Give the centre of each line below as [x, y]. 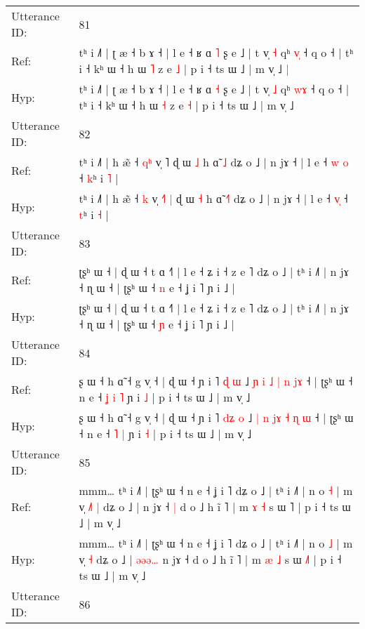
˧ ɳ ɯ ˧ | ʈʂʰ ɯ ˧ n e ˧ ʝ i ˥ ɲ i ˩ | [157, 287]
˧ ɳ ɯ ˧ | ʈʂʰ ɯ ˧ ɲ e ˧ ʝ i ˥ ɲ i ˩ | [157, 324]
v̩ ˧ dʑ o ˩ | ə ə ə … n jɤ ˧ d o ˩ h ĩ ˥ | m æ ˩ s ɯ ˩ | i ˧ [210, 559]
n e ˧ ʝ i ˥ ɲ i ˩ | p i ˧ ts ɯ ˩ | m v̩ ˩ [165, 397]
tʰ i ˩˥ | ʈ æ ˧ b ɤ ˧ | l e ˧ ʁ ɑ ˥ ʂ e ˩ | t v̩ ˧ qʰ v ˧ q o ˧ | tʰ [216, 52]
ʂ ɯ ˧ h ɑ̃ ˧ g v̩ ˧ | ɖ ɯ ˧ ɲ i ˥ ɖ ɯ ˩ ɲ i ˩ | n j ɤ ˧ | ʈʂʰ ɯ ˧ [216, 381]
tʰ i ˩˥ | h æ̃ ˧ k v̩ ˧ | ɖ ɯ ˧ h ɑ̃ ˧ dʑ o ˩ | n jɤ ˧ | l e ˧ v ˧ [213, 198]
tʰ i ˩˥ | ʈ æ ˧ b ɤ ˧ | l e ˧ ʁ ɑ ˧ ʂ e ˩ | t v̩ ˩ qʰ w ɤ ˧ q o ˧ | [214, 89]
